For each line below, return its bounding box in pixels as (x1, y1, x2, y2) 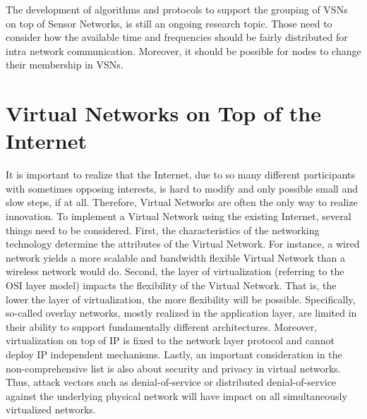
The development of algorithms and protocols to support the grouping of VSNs (6, 2, 348, 16)
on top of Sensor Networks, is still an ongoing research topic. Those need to (6, 16, 332, 30)
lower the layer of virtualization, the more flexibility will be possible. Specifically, (6, 291, 356, 306)
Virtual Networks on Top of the (6, 99, 321, 128)
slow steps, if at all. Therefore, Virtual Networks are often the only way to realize (6, 195, 358, 209)
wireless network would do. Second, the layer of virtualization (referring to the (6, 264, 344, 279)
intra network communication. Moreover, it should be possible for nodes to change (6, 43, 361, 58)
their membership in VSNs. (6, 57, 124, 72)
